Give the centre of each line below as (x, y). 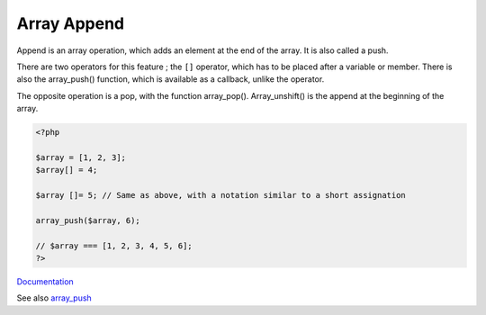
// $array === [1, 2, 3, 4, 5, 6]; (114, 246)
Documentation (45, 281)
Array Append (71, 23)
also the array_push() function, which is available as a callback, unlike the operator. (171, 79)
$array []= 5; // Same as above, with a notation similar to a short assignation (221, 195)
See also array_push (54, 298)
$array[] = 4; (67, 170)
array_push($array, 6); (88, 220)
